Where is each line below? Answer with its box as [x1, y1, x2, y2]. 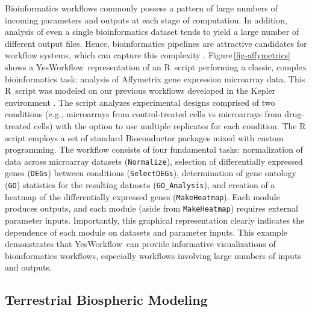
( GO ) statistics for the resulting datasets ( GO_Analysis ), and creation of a [5, 179, 275, 191]
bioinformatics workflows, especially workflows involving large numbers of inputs [5, 249, 301, 262]
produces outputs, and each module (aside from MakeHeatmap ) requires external [5, 202, 298, 215]
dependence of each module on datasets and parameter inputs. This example [5, 225, 287, 238]
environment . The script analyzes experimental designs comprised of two [5, 96, 275, 108]
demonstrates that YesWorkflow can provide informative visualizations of [5, 237, 276, 250]
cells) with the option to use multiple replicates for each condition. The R [34, 119, 306, 132]
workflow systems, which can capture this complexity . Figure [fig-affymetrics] [5, 49, 291, 61]
